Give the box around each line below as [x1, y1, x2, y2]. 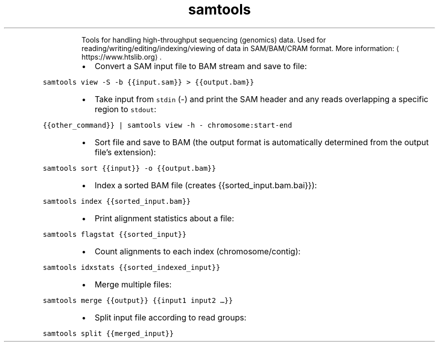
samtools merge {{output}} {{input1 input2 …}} [43, 296, 233, 304]
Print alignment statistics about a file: [94, 213, 235, 223]
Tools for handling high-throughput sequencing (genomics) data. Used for [81, 35, 326, 44]
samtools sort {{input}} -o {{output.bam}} [43, 164, 216, 172]
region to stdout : [94, 104, 156, 114]
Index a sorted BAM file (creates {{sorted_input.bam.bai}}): [94, 180, 317, 190]
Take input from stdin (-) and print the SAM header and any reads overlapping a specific [94, 94, 428, 104]
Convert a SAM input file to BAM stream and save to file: [94, 61, 307, 71]
